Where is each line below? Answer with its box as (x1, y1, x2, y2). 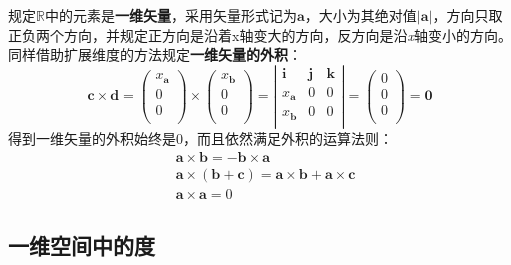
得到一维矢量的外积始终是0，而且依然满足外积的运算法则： (8, 127, 393, 148)
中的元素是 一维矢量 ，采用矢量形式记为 (44, 5, 297, 25)
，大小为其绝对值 (304, 5, 417, 25)
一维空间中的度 (8, 230, 155, 261)
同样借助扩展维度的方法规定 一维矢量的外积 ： (8, 44, 302, 65)
